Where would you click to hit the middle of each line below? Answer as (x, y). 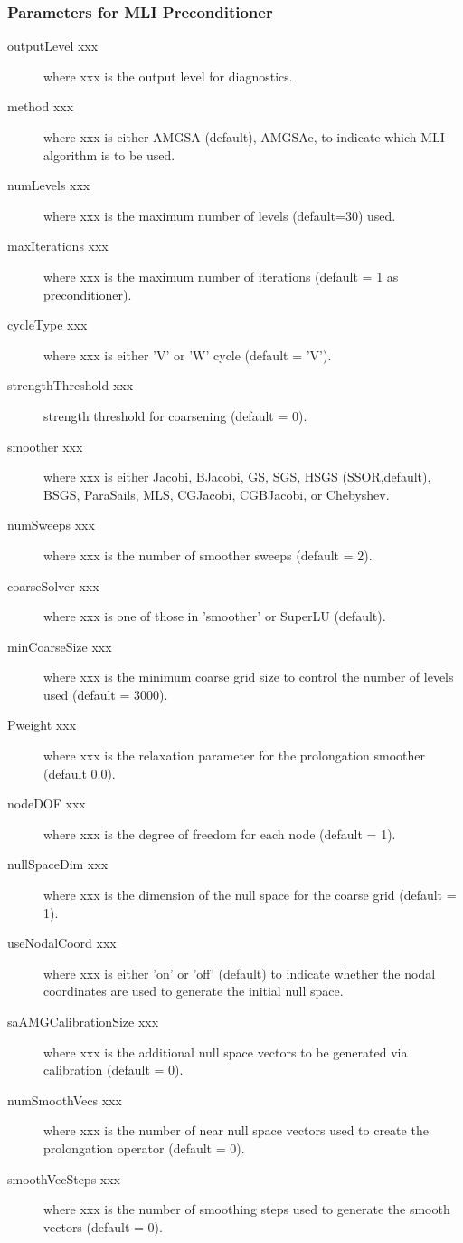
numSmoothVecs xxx (65, 1100)
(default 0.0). (80, 773)
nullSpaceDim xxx (58, 864)
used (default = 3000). (106, 694)
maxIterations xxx (58, 246)
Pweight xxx (42, 725)
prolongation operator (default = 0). (144, 1147)
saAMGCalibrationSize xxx (83, 1021)
